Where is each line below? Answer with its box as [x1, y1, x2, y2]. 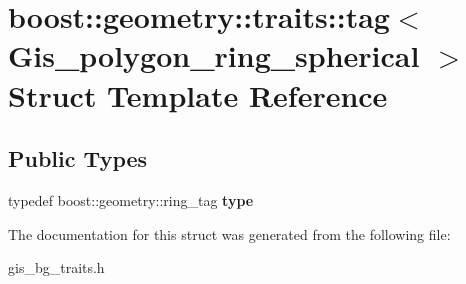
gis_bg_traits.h [8, 257, 105, 278]
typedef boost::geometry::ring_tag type [8, 189, 254, 210]
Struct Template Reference [8, 74, 388, 115]
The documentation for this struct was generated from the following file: [8, 223, 451, 244]
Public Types [8, 143, 148, 174]
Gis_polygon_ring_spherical [8, 35, 420, 76]
